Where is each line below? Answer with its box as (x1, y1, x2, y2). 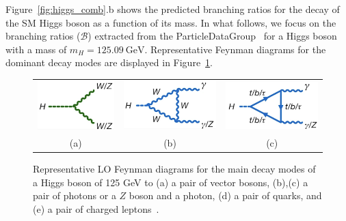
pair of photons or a (33, 188, 116, 203)
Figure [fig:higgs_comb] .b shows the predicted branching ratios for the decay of (5, 2, 340, 16)
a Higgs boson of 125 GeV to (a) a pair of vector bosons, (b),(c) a (33, 175, 308, 189)
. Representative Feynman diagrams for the (144, 42, 326, 56)
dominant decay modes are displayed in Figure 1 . (5, 55, 213, 70)
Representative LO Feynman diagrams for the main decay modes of (33, 162, 316, 176)
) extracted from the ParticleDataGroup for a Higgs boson (88, 29, 337, 43)
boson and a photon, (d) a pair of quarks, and (129, 188, 322, 203)
